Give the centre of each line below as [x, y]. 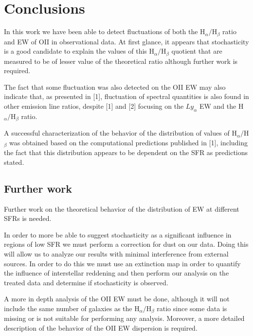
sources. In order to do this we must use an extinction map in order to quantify [122, 263]
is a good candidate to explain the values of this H [79, 51]
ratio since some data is [192, 308]
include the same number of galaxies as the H [72, 308]
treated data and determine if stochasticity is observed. [86, 282]
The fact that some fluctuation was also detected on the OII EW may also [115, 87]
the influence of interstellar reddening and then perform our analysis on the [117, 273]
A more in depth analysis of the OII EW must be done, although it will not [117, 299]
